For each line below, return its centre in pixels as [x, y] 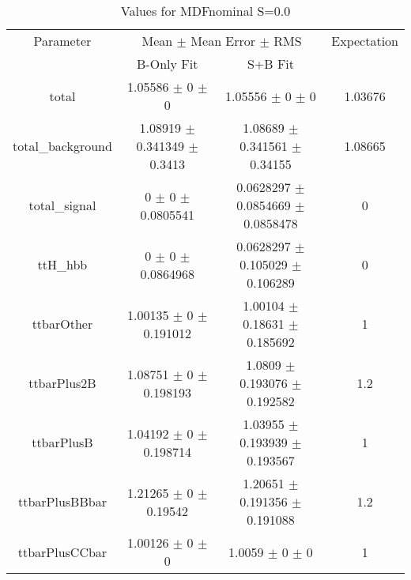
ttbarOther [62, 324]
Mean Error [223, 41]
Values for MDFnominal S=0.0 [205, 11]
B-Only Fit [168, 64]
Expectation [365, 41]
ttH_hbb [62, 264]
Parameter [62, 41]
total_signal [62, 205]
